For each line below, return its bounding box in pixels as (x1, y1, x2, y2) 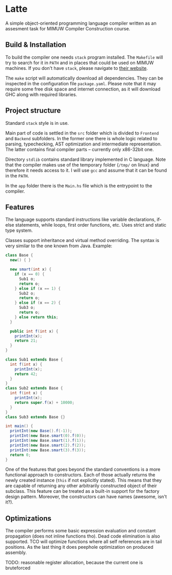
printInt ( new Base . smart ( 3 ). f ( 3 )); (10, 448, 86, 453)
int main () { (5, 423, 33, 429)
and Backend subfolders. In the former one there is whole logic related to (5, 135, 158, 141)
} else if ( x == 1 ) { (14, 286, 61, 291)
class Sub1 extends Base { (5, 357, 63, 362)
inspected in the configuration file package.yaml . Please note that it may (5, 80, 157, 86)
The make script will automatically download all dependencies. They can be (5, 75, 163, 81)
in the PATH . (5, 173, 29, 179)
